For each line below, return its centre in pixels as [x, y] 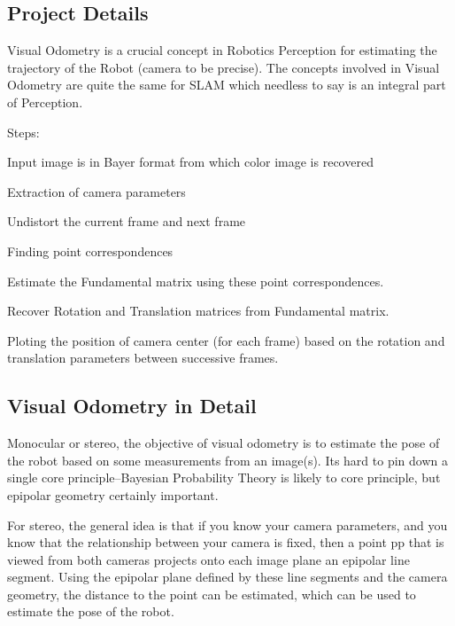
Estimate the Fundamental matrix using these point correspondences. [196, 281]
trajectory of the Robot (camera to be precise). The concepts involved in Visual [224, 67]
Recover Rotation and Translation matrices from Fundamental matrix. [198, 311]
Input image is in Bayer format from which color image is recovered [190, 162]
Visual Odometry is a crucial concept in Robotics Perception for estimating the [222, 50]
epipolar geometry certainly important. [113, 494]
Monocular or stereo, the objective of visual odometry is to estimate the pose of [224, 443]
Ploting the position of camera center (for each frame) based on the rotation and [226, 340]
